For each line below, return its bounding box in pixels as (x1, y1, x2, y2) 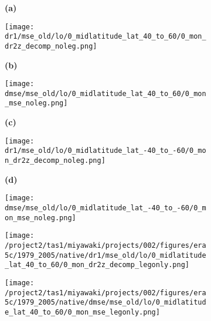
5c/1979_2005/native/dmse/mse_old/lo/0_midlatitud (5, 298, 206, 307)
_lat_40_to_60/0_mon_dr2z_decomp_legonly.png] (5, 261, 189, 269)
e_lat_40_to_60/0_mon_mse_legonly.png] (5, 308, 160, 316)
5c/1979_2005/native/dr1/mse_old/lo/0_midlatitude (5, 251, 206, 259)
